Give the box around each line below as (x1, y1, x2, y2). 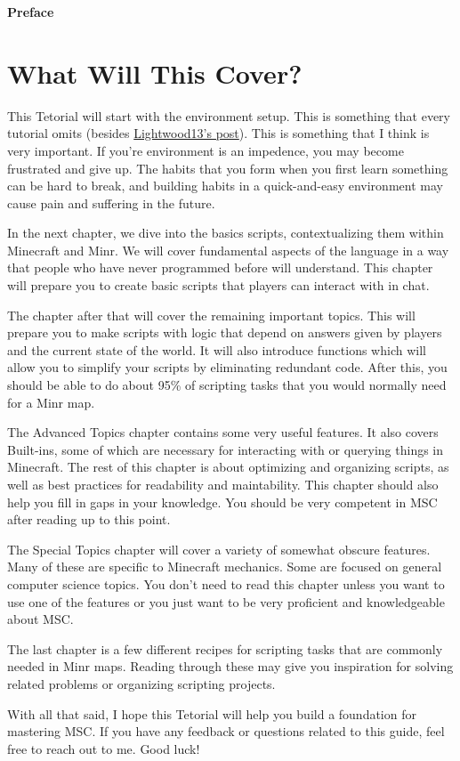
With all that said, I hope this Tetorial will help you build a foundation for (7, 704, 416, 723)
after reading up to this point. (7, 510, 171, 529)
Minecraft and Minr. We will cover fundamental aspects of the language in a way (7, 240, 449, 259)
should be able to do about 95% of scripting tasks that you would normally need (7, 376, 447, 394)
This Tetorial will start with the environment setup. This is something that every (7, 106, 450, 125)
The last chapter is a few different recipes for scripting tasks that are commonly (7, 639, 443, 658)
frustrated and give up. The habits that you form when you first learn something (7, 158, 448, 177)
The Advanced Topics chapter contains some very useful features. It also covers (7, 423, 439, 441)
